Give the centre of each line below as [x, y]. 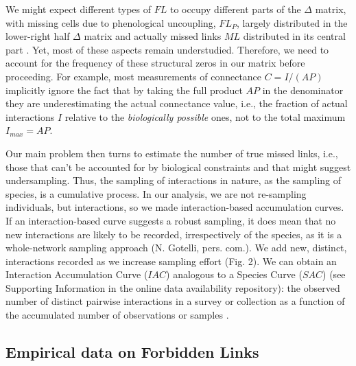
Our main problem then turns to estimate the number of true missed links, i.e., [172, 153]
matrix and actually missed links [153, 36]
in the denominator [303, 90]
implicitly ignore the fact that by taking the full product [124, 90]
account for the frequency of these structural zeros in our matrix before [155, 63]
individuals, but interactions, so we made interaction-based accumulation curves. [175, 207]
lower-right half [38, 36]
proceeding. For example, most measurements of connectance [134, 76]
